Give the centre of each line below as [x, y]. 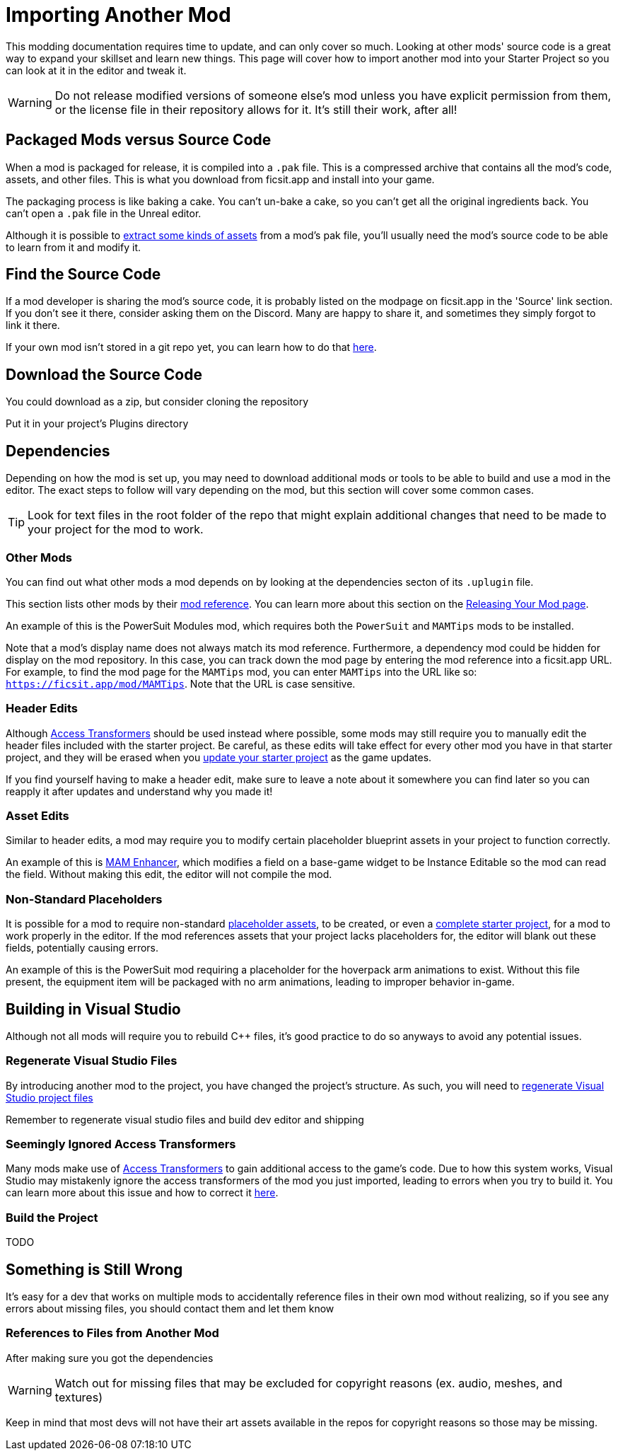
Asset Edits [37, 816]
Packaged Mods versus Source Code [139, 140]
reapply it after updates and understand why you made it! [139, 791]
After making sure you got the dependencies [110, 1358]
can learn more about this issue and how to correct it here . [142, 1193]
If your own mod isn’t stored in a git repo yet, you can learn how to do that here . [191, 347]
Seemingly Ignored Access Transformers [121, 1144]
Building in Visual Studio [93, 1009]
